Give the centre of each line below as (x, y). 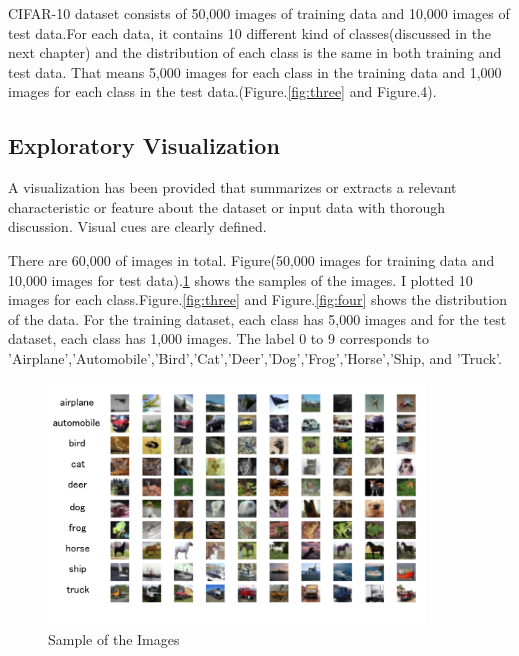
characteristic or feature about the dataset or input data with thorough (227, 206)
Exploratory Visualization (144, 145)
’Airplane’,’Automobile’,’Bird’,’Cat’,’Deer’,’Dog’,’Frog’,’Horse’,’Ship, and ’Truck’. (255, 357)
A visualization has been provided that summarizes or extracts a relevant (232, 187)
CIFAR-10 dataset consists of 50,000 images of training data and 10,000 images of (259, 13)
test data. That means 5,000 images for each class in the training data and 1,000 (255, 71)
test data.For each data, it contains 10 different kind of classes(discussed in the (250, 32)
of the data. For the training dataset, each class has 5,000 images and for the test (257, 318)
